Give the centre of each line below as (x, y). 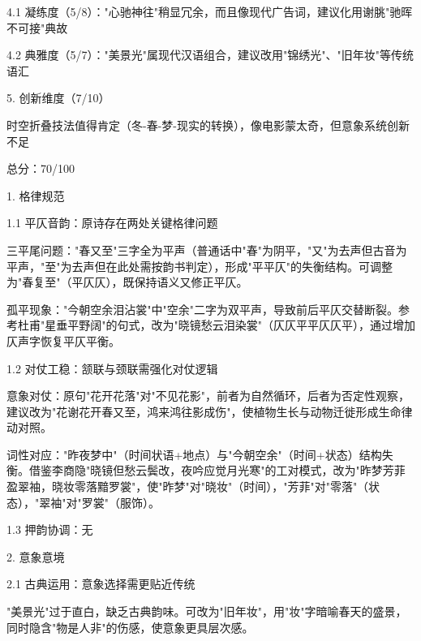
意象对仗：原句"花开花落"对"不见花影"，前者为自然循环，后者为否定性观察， (208, 396)
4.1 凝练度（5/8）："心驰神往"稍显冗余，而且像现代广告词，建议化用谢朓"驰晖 (210, 11)
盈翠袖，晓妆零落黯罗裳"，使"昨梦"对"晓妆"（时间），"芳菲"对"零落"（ (188, 486)
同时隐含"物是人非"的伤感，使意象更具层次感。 (130, 627)
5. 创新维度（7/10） (58, 98)
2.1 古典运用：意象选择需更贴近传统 (101, 584)
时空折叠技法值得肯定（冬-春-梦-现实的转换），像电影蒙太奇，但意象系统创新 (208, 125)
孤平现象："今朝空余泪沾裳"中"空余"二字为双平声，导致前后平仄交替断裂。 (202, 309)
